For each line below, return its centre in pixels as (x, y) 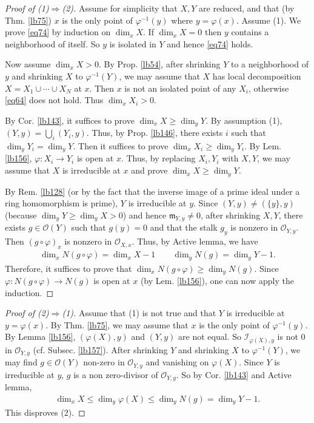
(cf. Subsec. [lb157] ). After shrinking (100, 349)
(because (21, 215)
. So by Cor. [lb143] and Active (234, 374)
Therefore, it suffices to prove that (68, 268)
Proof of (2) (27, 313)
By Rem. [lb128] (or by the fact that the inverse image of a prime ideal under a (152, 191)
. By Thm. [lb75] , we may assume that (117, 324)
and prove (149, 170)
